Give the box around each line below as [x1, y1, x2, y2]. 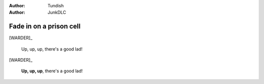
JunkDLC [47, 10, 66, 16]
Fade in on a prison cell [9, 22, 81, 31]
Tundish [47, 3, 64, 8]
